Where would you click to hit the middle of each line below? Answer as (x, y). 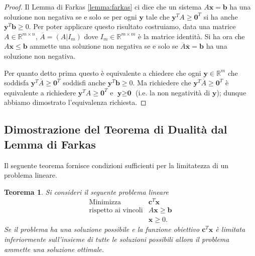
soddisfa (17, 83)
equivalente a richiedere (40, 92)
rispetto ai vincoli (116, 211)
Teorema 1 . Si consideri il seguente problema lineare (86, 191)
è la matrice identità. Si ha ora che (192, 36)
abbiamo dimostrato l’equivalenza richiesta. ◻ (75, 102)
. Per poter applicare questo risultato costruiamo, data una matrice (132, 26)
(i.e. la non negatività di (173, 92)
